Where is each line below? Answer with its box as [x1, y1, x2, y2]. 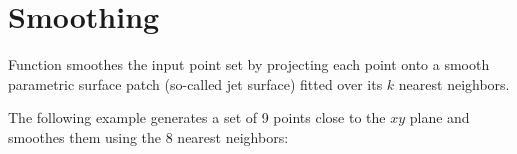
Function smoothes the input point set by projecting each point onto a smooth [8, 54, 490, 75]
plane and [409, 107, 470, 128]
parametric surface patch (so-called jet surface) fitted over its [8, 73, 383, 94]
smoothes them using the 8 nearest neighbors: [8, 126, 289, 147]
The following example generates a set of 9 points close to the [8, 107, 386, 128]
